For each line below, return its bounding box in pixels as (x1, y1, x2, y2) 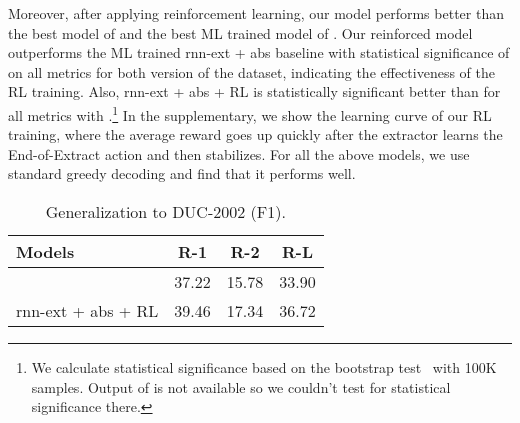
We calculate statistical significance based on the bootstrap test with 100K (31, 357, 497, 377)
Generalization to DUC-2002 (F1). (45, 200, 286, 223)
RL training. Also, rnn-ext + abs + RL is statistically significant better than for (8, 81, 501, 102)
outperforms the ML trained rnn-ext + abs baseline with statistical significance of (8, 42, 510, 63)
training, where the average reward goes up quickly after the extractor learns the (8, 124, 503, 145)
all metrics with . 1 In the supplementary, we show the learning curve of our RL (8, 101, 492, 125)
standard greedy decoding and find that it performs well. (8, 163, 356, 184)
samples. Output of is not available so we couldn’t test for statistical (31, 376, 451, 397)
